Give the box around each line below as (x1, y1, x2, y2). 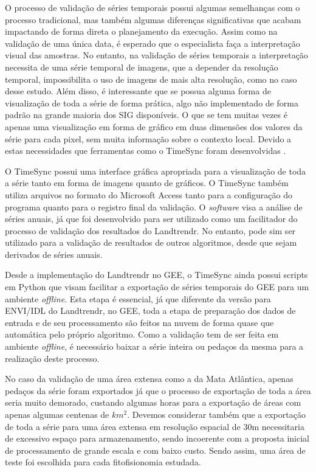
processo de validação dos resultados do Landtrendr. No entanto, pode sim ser (5, 224, 296, 237)
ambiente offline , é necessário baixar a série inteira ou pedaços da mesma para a (5, 340, 304, 353)
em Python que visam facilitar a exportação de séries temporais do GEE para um (5, 280, 309, 293)
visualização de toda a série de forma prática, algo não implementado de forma (5, 96, 298, 109)
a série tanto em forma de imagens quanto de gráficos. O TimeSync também (5, 176, 289, 189)
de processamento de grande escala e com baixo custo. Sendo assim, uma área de (5, 443, 306, 456)
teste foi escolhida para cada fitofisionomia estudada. (5, 456, 201, 468)
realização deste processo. (5, 352, 100, 364)
